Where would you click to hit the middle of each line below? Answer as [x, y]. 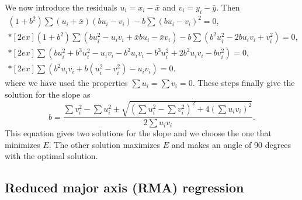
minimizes [22, 144]
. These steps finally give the [244, 83]
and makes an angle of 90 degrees [231, 144]
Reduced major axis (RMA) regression [124, 187]
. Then [228, 7]
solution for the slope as [48, 94]
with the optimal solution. [51, 156]
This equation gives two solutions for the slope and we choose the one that [138, 133]
